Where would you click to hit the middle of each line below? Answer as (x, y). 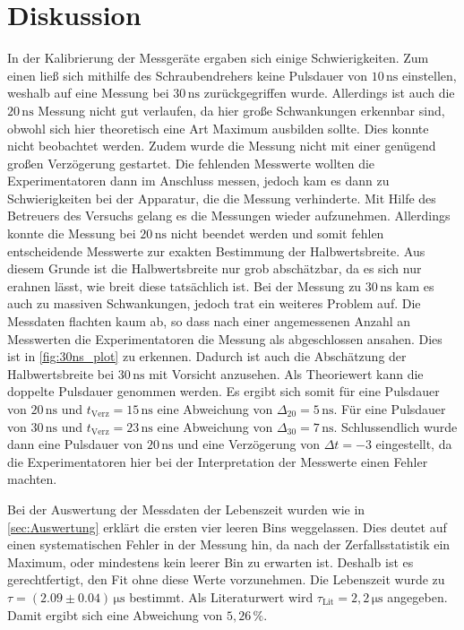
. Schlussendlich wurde (395, 426)
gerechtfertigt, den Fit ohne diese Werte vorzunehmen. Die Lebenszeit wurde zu (226, 579)
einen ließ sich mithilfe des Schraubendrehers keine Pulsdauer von (188, 75)
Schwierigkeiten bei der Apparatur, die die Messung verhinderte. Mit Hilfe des (222, 198)
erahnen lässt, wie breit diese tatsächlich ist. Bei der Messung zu (185, 285)
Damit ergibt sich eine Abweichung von (115, 614)
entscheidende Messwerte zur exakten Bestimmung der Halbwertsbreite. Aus (216, 250)
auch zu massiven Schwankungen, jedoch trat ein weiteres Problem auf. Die (214, 303)
